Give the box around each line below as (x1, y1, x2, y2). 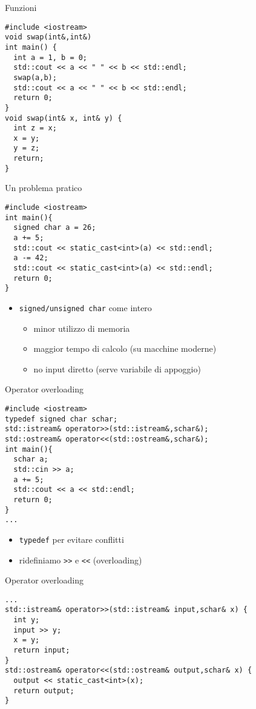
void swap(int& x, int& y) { (5, 113, 122, 123)
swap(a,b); (13, 73, 57, 82)
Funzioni (5, 1, 37, 13)
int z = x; (13, 124, 57, 133)
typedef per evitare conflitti (19, 533, 124, 545)
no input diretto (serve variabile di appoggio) (33, 362, 201, 375)
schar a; (13, 455, 48, 464)
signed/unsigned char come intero (19, 301, 152, 314)
